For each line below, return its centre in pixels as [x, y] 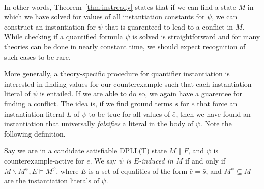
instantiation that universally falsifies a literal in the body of [99, 124]
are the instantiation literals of [52, 181]
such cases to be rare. [37, 56]
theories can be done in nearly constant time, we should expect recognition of [125, 46]
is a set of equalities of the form [138, 170]
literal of [17, 93]
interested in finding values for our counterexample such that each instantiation [128, 83]
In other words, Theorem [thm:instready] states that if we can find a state [120, 6]
